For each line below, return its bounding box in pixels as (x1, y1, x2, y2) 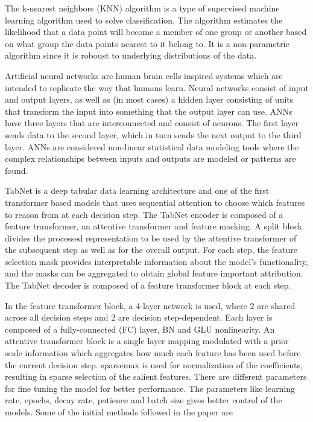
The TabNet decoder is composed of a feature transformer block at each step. (5, 279, 291, 292)
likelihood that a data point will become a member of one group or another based (5, 25, 307, 38)
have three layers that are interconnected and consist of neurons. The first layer (5, 117, 299, 129)
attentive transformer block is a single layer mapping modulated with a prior (5, 334, 289, 347)
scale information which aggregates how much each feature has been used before (5, 347, 301, 359)
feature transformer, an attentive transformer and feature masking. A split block (5, 220, 302, 232)
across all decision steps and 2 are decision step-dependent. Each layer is (5, 311, 273, 324)
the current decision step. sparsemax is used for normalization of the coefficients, (5, 358, 303, 371)
